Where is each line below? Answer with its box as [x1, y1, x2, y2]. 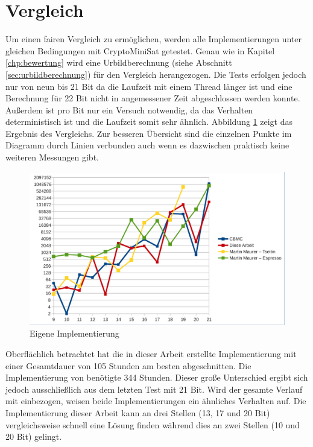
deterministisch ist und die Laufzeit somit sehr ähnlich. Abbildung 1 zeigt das [5, 115, 292, 128]
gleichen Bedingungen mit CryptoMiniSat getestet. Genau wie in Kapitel [5, 44, 275, 57]
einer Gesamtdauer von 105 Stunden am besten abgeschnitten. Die [5, 359, 251, 372]
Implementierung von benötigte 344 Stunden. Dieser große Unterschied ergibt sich [5, 371, 308, 384]
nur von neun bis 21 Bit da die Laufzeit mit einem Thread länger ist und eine [5, 80, 292, 92]
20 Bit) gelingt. [5, 430, 62, 443]
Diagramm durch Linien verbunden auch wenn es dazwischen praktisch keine [5, 139, 289, 151]
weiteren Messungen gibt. [5, 151, 99, 163]
